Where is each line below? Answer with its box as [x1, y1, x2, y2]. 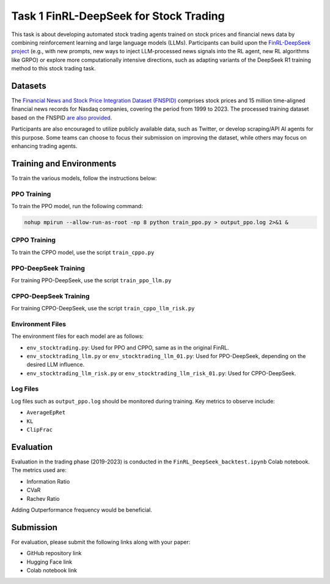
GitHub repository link [26, 550, 82, 557]
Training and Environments [11, 158, 117, 168]
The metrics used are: [11, 466, 67, 474]
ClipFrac [26, 426, 53, 433]
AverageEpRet [26, 409, 66, 416]
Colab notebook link [26, 566, 78, 574]
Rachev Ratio [26, 495, 60, 502]
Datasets [11, 80, 46, 91]
